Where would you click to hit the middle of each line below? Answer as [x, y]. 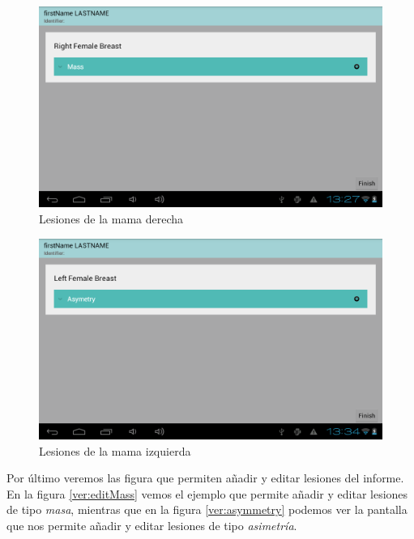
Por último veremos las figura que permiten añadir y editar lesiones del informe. [205, 478]
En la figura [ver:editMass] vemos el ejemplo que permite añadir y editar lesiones [207, 493]
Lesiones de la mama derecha [111, 219]
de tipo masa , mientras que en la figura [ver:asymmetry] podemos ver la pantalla [207, 509]
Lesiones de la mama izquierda [115, 450]
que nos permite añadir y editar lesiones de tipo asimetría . [152, 526]
